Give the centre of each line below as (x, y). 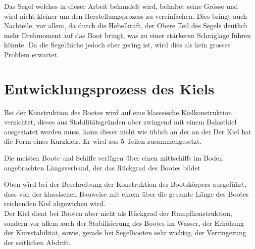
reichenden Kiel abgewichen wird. (55, 203)
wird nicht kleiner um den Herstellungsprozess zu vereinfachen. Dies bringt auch (126, 16)
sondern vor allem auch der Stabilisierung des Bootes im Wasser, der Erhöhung (124, 223)
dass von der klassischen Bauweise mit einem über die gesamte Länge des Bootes (126, 193)
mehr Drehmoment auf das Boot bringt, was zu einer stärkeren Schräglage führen (127, 35)
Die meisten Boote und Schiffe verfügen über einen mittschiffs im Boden (114, 158)
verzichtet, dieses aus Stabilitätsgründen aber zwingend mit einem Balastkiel (120, 122)
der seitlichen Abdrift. (37, 242)
